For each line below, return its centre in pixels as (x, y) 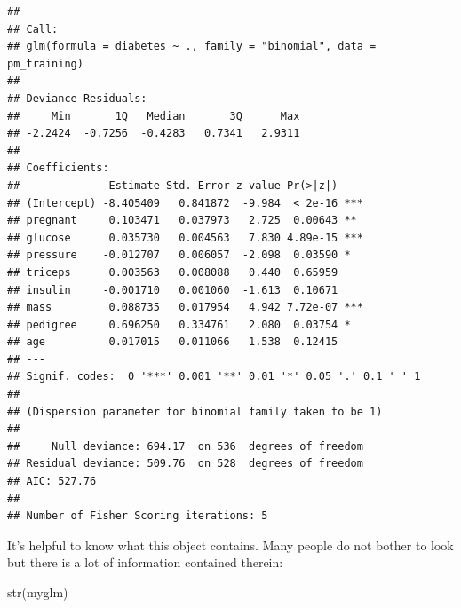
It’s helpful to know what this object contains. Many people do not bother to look (230, 545)
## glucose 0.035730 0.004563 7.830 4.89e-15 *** (185, 237)
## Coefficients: (58, 168)
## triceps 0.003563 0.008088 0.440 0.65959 (173, 272)
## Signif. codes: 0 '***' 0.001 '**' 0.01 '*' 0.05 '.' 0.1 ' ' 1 (214, 377)
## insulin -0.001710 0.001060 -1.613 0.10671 (173, 290)
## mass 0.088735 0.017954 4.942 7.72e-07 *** (185, 308)
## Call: (33, 29)
